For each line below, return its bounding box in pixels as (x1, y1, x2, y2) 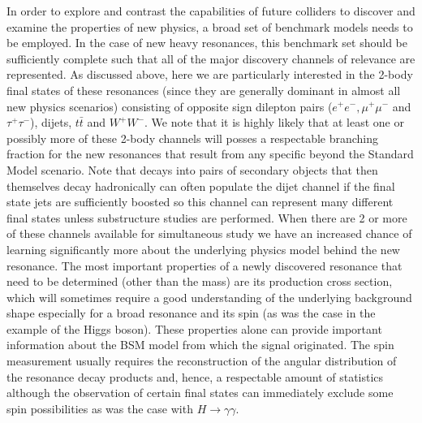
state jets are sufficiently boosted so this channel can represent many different (6, 193, 394, 210)
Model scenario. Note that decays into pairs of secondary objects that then (6, 161, 378, 178)
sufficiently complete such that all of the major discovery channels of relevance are (6, 50, 416, 67)
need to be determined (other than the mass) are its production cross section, (6, 273, 393, 290)
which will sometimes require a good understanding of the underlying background (6, 288, 412, 305)
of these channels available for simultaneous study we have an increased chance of (6, 225, 412, 242)
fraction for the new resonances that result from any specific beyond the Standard (6, 145, 414, 162)
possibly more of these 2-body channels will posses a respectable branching (6, 129, 379, 146)
